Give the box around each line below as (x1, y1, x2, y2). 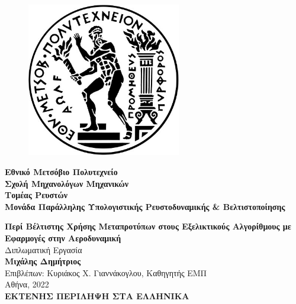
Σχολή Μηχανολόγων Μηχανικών (5, 177, 129, 189)
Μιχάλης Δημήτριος (5, 255, 81, 267)
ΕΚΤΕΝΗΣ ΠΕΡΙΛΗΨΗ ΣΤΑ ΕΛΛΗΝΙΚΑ (5, 289, 189, 302)
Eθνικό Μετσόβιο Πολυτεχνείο (5, 165, 118, 177)
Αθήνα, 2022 (5, 278, 49, 290)
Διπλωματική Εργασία (5, 243, 82, 256)
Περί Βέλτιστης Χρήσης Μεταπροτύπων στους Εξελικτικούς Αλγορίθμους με (5, 220, 291, 232)
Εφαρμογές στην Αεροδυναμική (5, 231, 121, 244)
